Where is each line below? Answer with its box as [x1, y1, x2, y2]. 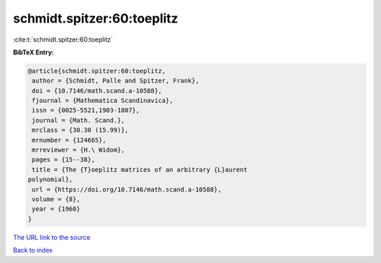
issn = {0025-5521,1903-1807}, [32, 106, 140, 114]
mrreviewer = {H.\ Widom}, [32, 146, 125, 154]
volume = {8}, [32, 195, 80, 203]
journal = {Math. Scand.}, [32, 116, 125, 124]
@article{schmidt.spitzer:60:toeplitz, [28, 67, 166, 75]
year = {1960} [32, 205, 80, 213]
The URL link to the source [13, 233, 91, 241]
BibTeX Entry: [13, 48, 54, 56]
